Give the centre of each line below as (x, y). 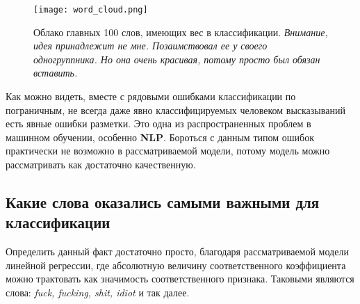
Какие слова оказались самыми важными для (163, 201)
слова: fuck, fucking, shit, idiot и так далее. (98, 292)
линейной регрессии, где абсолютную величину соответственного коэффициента (176, 265)
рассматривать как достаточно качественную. (101, 164)
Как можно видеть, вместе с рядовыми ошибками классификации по (151, 96)
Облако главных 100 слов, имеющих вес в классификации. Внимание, (181, 32)
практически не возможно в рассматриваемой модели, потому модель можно (168, 151)
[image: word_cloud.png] (91, 10)
